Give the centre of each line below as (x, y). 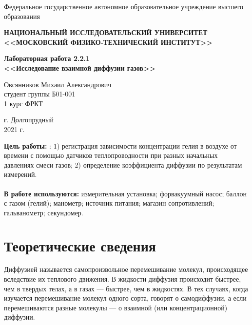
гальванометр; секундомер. (44, 212)
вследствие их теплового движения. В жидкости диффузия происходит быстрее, (123, 279)
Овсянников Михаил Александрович (58, 84)
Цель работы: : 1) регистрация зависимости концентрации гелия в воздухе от (120, 145)
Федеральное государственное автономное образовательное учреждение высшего (124, 6)
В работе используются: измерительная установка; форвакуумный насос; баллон (125, 193)
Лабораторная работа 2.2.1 (47, 58)
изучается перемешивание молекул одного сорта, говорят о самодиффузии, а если (125, 298)
